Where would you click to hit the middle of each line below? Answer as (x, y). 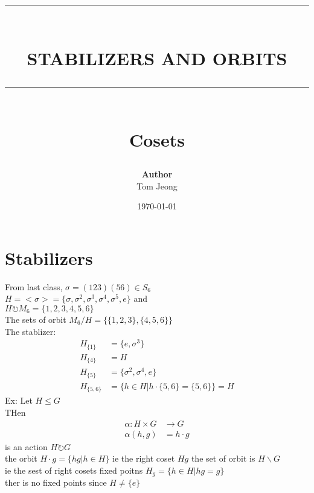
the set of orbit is (223, 458)
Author (157, 174)
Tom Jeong (157, 186)
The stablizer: (30, 331)
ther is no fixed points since (56, 482)
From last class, (34, 286)
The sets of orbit (36, 320)
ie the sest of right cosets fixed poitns (74, 470)
